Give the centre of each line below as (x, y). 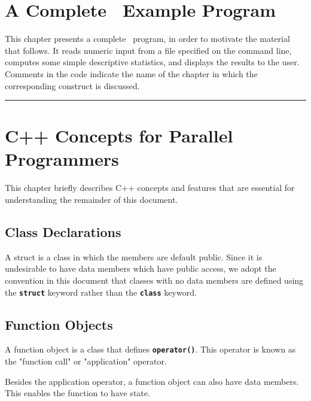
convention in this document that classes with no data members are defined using (154, 280)
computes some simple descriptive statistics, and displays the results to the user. (152, 62)
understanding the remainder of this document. (92, 199)
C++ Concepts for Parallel (119, 136)
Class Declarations (63, 231)
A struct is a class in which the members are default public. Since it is (134, 256)
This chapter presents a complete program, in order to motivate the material (147, 39)
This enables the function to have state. (77, 393)
